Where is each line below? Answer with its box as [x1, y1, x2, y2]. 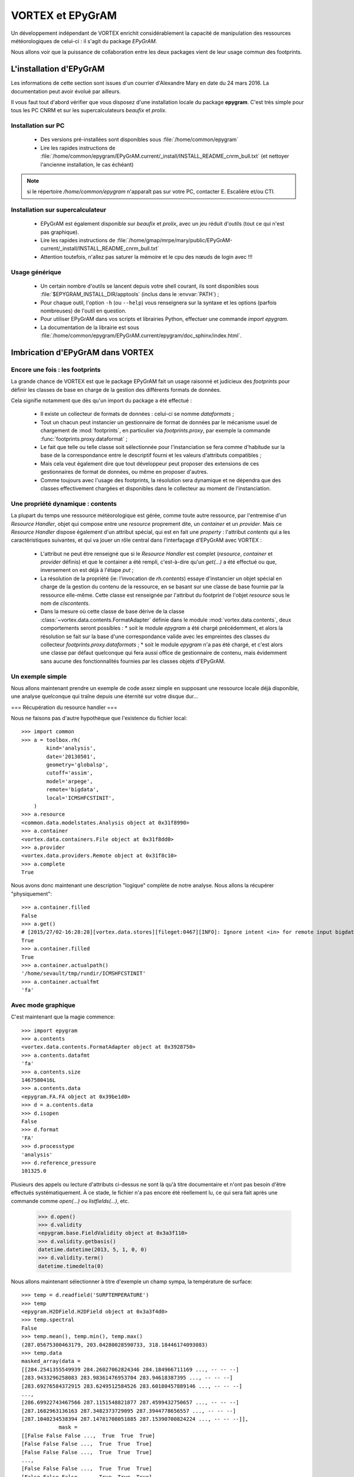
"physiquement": [11, 890, 53, 897]
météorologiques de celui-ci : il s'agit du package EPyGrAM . [11, 37, 158, 44]
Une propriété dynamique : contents [11, 499, 117, 507]
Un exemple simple [11, 672, 67, 681]
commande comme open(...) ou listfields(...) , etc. [11, 1197, 130, 1205]
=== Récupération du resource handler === [11, 704, 118, 711]
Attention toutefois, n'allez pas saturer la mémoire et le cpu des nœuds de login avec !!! [40, 253, 253, 260]
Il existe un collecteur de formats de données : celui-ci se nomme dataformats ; [40, 411, 234, 418]
